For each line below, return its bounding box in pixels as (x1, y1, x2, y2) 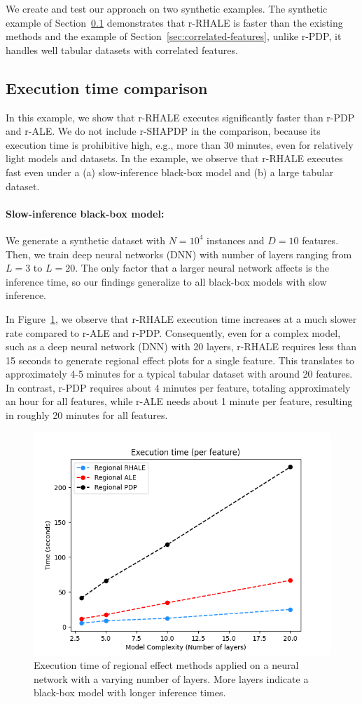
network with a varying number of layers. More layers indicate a (34, 671, 309, 686)
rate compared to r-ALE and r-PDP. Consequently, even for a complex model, (6, 325, 341, 340)
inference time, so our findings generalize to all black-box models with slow (6, 274, 327, 288)
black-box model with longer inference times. (34, 685, 226, 700)
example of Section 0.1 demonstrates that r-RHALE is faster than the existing (6, 15, 343, 29)
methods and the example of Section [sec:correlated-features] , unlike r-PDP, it (6, 29, 342, 44)
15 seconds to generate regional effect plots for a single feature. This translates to (6, 352, 355, 367)
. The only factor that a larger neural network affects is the (75, 260, 329, 275)
